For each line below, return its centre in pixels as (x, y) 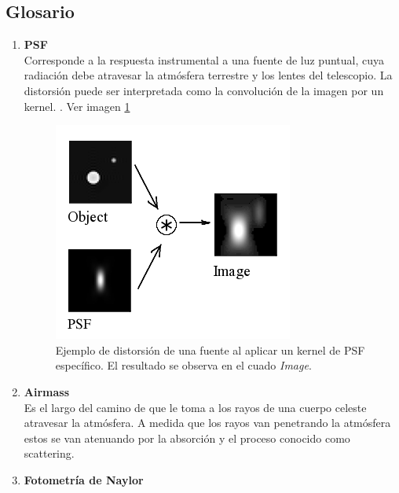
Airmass (47, 391)
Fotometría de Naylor (84, 479)
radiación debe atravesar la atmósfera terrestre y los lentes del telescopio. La (208, 75)
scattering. (49, 453)
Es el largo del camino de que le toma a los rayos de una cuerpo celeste (195, 407)
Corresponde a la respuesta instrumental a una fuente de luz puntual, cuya (204, 59)
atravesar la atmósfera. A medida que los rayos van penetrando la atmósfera (207, 423)
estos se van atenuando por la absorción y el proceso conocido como (187, 438)
